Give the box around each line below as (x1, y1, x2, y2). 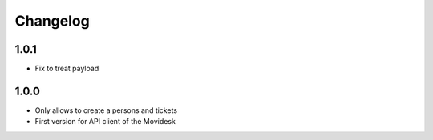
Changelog (14, 12, 90, 30)
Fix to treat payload (34, 64, 99, 74)
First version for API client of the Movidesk (34, 117, 176, 126)
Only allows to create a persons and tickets (34, 105, 178, 115)
